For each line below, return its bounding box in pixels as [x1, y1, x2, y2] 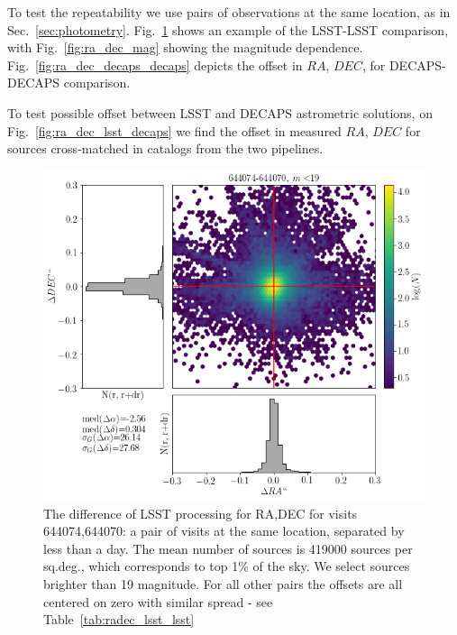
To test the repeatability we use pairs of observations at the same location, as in [7, 3, 451, 21]
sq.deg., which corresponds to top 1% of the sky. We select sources [43, 557, 410, 575]
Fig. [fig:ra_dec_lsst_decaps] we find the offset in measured [7, 121, 342, 140]
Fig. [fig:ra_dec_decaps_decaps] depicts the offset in [7, 55, 303, 74]
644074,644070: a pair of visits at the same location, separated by [43, 521, 405, 540]
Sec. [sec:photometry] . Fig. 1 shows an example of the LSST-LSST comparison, [7, 20, 449, 39]
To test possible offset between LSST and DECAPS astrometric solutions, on [7, 103, 433, 122]
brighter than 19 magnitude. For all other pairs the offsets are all [43, 575, 403, 594]
